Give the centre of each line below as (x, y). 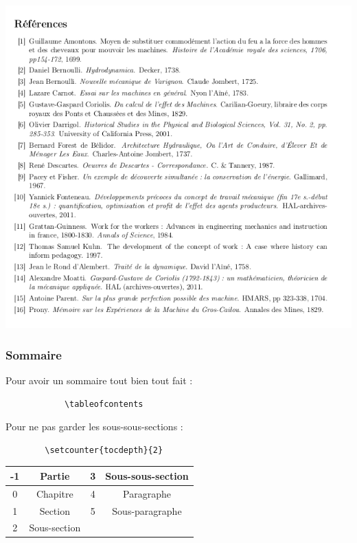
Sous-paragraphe (147, 510)
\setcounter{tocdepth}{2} (104, 450)
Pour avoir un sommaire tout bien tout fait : (99, 380)
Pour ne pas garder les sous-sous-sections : (94, 426)
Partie (55, 475)
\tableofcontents (104, 404)
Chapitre (55, 493)
